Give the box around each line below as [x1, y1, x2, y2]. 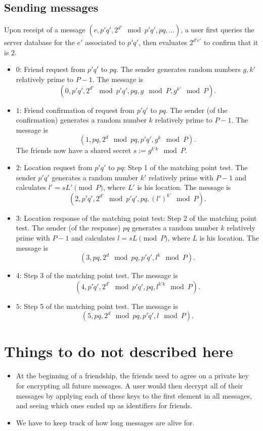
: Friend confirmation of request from [19, 104, 135, 115]
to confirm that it [203, 37, 258, 48]
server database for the [4, 37, 75, 48]
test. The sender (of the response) [16, 222, 121, 233]
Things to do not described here [4, 341, 233, 362]
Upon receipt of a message [4, 24, 85, 35]
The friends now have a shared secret [16, 145, 131, 155]
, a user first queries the [181, 24, 254, 35]
